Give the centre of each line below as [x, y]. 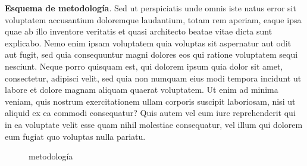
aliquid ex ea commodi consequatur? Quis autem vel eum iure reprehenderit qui [150, 113]
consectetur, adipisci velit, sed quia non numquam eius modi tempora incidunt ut [153, 78]
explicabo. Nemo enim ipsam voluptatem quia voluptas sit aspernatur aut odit [148, 43]
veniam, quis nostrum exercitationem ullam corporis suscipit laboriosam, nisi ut [150, 101]
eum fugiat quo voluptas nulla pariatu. [75, 136]
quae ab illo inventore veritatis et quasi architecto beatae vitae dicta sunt [139, 31]
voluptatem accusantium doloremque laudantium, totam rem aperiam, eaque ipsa [153, 19]
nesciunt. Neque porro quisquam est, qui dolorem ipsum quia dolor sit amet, [144, 66]
